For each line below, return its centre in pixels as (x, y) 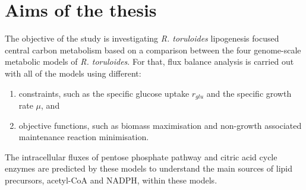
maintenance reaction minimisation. (84, 137)
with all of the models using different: (73, 73)
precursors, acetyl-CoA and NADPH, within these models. (111, 180)
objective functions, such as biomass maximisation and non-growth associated (160, 125)
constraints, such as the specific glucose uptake (104, 93)
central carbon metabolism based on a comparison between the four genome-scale (153, 50)
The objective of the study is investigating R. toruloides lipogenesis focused (142, 38)
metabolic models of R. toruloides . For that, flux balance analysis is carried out (149, 61)
